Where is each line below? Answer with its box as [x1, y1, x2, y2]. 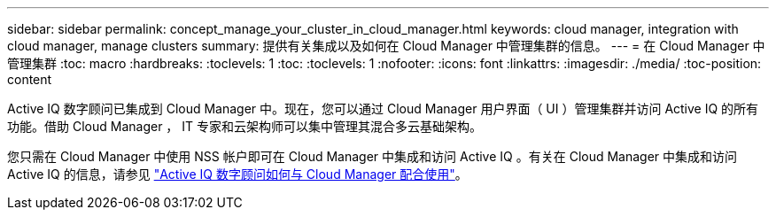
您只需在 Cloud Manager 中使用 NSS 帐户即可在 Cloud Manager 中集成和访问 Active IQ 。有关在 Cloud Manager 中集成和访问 [7, 149, 738, 164]
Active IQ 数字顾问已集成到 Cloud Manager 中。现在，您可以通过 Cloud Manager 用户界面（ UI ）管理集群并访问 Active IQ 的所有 [7, 101, 759, 116]
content [7, 72, 52, 87]
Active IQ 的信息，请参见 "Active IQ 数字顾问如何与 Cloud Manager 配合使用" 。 [7, 167, 468, 182]
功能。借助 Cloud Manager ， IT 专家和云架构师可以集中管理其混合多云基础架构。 [7, 119, 483, 134]
